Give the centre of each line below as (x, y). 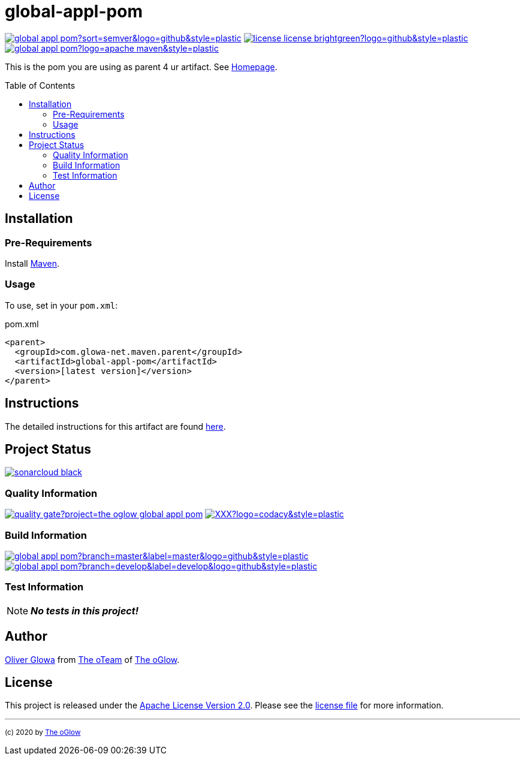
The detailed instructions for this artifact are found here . (115, 426)
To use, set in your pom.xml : (61, 305)
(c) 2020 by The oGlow (43, 733)
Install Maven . (32, 263)
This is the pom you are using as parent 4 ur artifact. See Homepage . (141, 67)
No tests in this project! (85, 610)
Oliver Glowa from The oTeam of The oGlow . (92, 659)
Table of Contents (40, 85)
